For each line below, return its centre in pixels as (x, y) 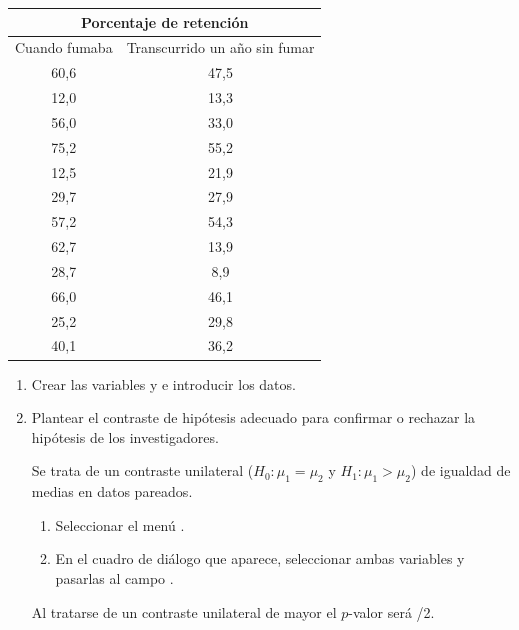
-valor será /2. (391, 611)
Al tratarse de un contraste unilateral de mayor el (184, 611)
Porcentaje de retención (165, 21)
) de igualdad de (461, 470)
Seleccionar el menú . (120, 524)
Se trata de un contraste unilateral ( (142, 470)
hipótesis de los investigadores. (125, 436)
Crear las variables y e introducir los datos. (163, 383)
